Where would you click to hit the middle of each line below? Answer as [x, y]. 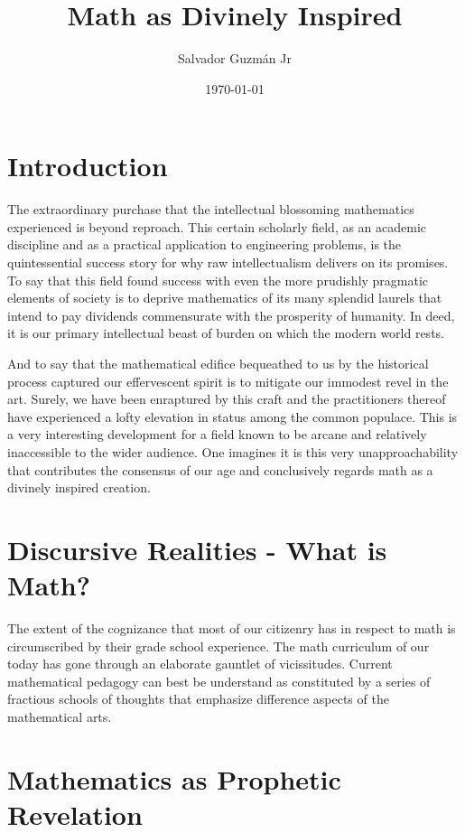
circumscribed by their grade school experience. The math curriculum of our [219, 646]
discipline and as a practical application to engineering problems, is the [205, 244]
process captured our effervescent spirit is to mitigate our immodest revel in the [228, 381]
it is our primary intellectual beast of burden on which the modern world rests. [226, 333]
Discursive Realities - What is [197, 549]
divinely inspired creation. [79, 487]
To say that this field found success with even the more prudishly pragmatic [218, 280]
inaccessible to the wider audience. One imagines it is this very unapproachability [233, 451]
